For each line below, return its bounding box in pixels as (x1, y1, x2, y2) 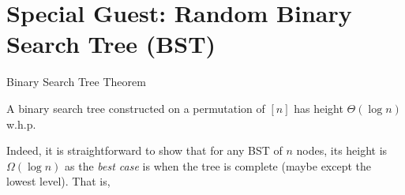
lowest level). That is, (6, 173, 111, 189)
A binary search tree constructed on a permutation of (6, 99, 265, 116)
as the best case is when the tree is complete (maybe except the (65, 157, 372, 174)
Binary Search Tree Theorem (6, 73, 146, 90)
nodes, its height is (296, 142, 388, 159)
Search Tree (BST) (6, 28, 216, 60)
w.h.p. (6, 115, 36, 132)
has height (294, 99, 343, 116)
